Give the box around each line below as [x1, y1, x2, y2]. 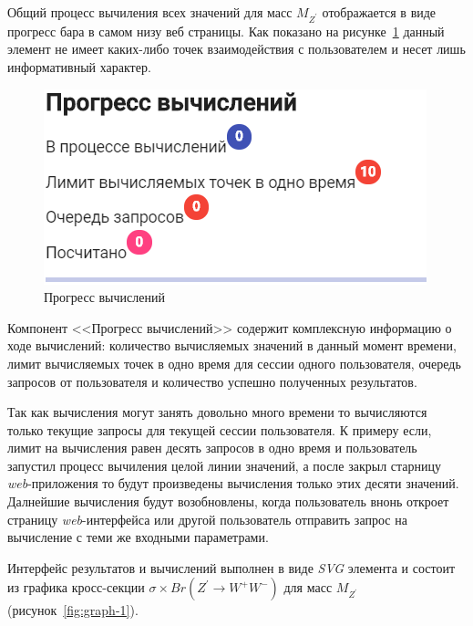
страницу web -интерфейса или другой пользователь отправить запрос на [7, 509, 407, 528]
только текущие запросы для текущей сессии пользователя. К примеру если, [7, 420, 432, 439]
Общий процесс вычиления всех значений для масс [7, 3, 293, 21]
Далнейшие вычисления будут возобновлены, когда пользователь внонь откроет [7, 492, 449, 511]
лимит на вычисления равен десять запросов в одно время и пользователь [7, 438, 417, 457]
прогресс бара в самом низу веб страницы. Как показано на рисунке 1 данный [7, 21, 445, 40]
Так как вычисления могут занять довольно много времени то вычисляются [7, 402, 427, 422]
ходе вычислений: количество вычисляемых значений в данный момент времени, [7, 336, 457, 355]
